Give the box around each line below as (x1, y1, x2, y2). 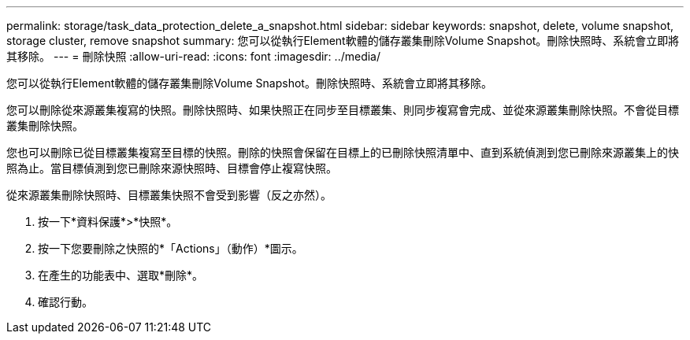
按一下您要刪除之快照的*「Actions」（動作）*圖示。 (38, 242, 303, 255)
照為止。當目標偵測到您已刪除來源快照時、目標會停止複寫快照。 (6, 161, 337, 175)
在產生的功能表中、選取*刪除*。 (38, 268, 204, 282)
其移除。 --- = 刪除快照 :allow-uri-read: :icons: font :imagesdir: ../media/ (6, 50, 381, 63)
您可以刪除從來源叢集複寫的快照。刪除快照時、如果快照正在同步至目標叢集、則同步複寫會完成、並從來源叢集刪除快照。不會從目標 (6, 103, 679, 116)
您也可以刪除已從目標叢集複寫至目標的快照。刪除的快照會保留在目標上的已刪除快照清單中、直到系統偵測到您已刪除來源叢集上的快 (6, 146, 679, 159)
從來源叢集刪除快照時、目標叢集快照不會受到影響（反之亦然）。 (6, 188, 332, 201)
